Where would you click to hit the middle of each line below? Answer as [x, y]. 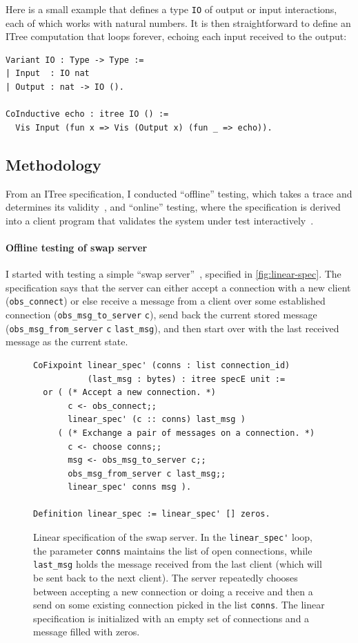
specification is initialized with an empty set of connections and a [171, 618]
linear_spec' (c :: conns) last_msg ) [157, 420]
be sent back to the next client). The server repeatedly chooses [166, 578]
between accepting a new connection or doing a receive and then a [173, 591]
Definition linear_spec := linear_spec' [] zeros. [152, 514]
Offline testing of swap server [77, 247]
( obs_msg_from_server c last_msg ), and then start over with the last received [172, 328]
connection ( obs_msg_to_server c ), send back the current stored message [161, 315]
